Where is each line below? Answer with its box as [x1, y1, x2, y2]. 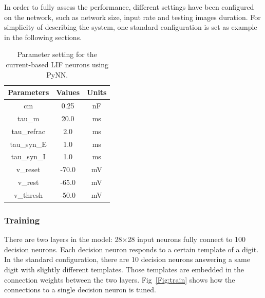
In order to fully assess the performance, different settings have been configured [4, 2, 254, 12]
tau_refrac [11, 125, 45, 136]
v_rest [17, 177, 39, 188]
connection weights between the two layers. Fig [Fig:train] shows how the [4, 274, 235, 285]
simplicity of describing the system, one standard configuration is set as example [4, 22, 257, 32]
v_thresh [14, 189, 43, 200]
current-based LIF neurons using [6, 59, 108, 69]
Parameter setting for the [17, 49, 97, 60]
